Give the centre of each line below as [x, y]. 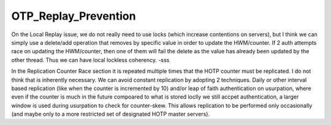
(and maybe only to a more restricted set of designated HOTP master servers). [111, 114]
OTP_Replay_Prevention [74, 16]
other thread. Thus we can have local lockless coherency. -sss [90, 60]
